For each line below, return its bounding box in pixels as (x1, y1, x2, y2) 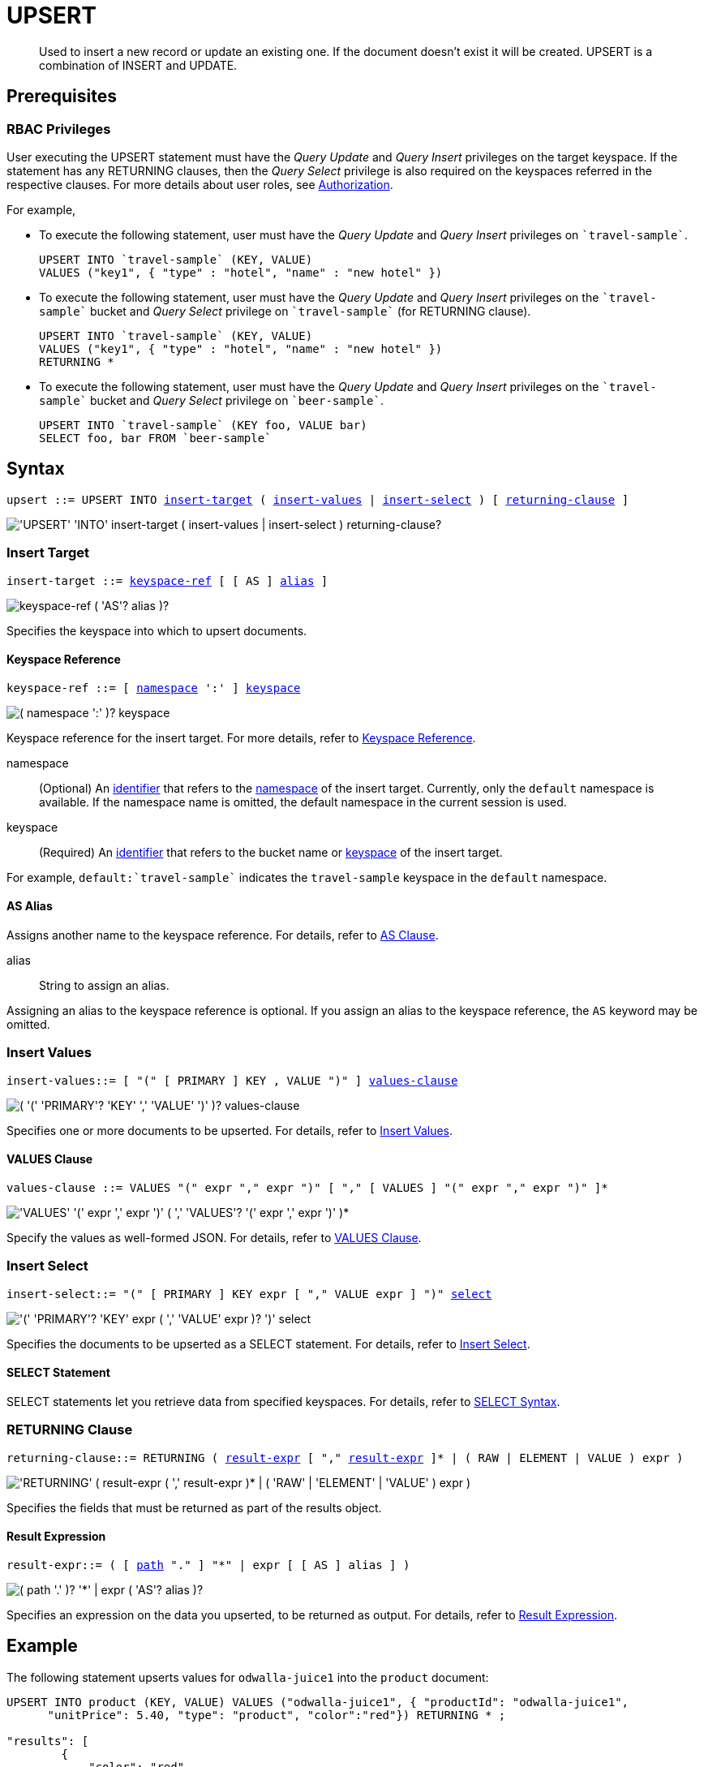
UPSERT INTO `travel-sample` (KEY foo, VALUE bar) (39, 418, 367, 432)
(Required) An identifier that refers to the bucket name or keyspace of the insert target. (39, 845, 503, 859)
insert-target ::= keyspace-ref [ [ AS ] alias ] (6, 574, 328, 587)
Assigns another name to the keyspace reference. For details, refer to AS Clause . (6, 928, 439, 942)
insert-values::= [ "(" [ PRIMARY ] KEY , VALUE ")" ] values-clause (6, 1073, 458, 1087)
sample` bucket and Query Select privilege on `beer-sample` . (39, 393, 384, 407)
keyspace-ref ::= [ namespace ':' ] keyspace (6, 681, 301, 694)
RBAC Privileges (6, 120, 111, 137)
